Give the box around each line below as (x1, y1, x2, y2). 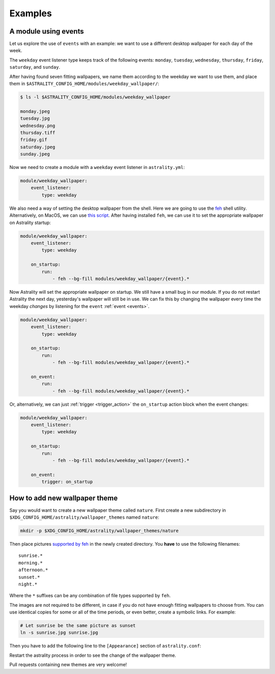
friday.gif (20, 137, 47, 143)
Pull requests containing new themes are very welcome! (9, 662, 127, 668)
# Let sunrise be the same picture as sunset (20, 623, 136, 629)
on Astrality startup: (9, 219, 51, 226)
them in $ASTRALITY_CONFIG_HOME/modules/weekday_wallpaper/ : (9, 80, 159, 87)
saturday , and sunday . (9, 64, 61, 70)
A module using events (9, 27, 84, 36)
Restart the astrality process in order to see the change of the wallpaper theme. (9, 652, 177, 658)
